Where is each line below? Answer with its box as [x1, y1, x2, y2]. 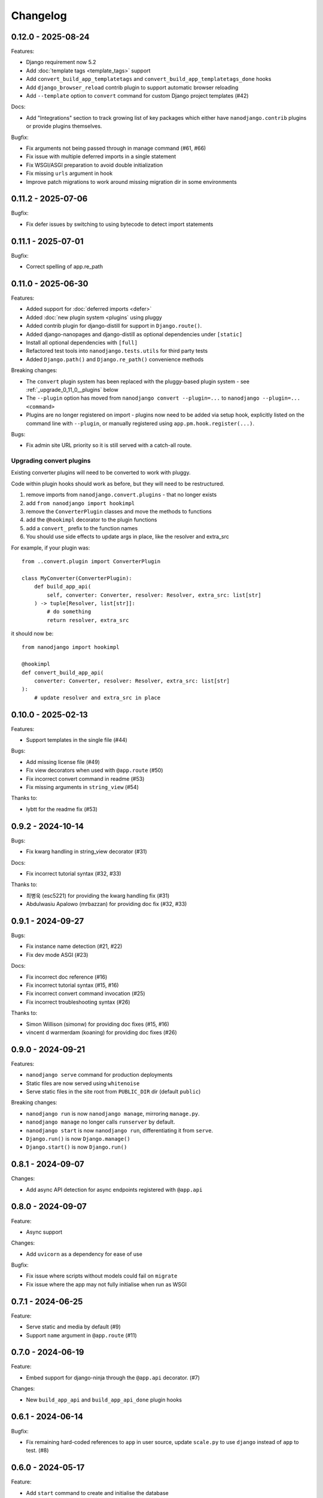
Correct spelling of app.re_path [26, 263, 103, 270]
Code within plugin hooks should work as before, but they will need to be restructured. [11, 480, 224, 487]
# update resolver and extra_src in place [33, 694, 161, 701]
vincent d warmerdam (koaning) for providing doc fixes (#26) [26, 1028, 178, 1036]
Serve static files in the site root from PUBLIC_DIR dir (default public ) [26, 1088, 201, 1095]
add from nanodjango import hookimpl [26, 499, 135, 506]
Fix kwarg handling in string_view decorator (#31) [26, 848, 148, 855]
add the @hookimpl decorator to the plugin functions [26, 516, 157, 524]
